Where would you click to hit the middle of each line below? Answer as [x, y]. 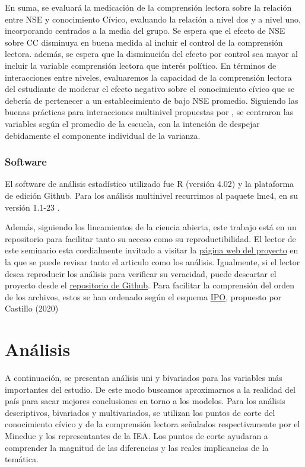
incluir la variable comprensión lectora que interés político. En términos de [141, 65]
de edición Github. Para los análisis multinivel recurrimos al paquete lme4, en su [151, 195]
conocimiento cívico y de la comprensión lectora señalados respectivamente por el [152, 424]
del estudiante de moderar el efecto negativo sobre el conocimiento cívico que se [150, 89]
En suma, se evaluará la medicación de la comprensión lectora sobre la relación [148, 7]
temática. [22, 459]
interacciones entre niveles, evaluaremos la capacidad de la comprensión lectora [148, 77]
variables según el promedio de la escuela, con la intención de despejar [132, 123]
